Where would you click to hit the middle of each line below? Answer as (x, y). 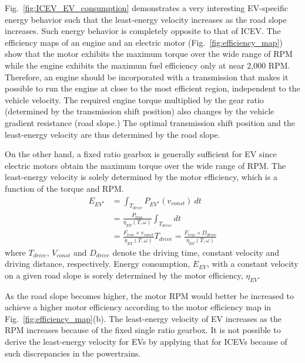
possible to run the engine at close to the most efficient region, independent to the (152, 88)
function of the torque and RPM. (64, 188)
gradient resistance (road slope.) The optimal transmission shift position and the (150, 122)
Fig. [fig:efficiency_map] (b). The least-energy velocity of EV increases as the (143, 318)
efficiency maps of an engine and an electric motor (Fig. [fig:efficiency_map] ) (144, 42)
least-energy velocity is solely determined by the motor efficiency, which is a (141, 177)
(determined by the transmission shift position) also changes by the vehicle (140, 111)
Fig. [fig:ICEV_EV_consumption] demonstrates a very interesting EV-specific (146, 8)
